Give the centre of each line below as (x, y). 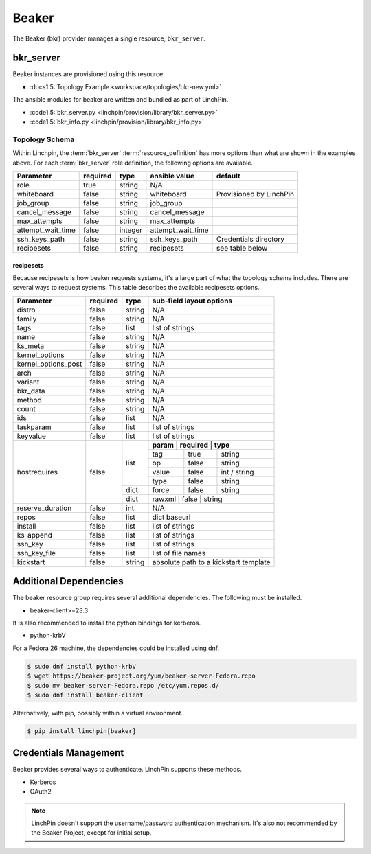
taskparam (34, 427)
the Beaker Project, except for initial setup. (91, 833)
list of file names (179, 553)
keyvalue (31, 436)
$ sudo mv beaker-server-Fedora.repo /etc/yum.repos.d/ (123, 685)
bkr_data (31, 391)
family (27, 319)
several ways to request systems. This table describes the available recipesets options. (136, 288)
